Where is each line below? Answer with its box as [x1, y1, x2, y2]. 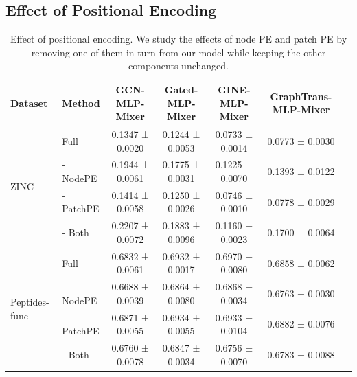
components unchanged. [128, 58, 229, 73]
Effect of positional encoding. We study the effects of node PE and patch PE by [10, 32, 347, 46]
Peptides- [10, 295, 49, 309]
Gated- [164, 82, 198, 96]
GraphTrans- [270, 89, 332, 103]
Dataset [10, 95, 48, 110]
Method [62, 95, 100, 110]
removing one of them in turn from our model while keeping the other [31, 45, 326, 59]
